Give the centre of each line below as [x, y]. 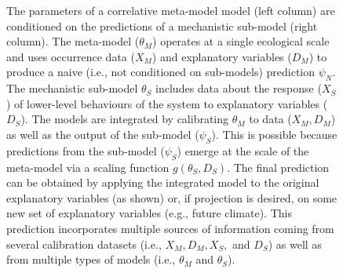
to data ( [270, 119]
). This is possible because [274, 134]
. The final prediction [278, 167]
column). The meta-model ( [73, 41]
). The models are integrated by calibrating [125, 119]
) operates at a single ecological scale [241, 41]
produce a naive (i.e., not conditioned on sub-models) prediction [161, 72]
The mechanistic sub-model [72, 88]
